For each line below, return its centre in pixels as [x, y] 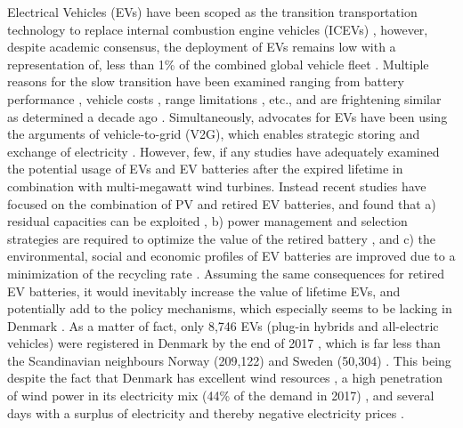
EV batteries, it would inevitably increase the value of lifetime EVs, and [204, 291]
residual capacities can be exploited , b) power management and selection [207, 221]
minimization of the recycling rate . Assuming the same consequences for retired [226, 273]
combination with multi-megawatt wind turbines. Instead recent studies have [217, 186]
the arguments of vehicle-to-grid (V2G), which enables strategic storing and [214, 134]
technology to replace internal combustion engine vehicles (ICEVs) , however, [218, 29]
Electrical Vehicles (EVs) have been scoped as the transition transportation [212, 12]
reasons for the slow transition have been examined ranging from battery [206, 81]
